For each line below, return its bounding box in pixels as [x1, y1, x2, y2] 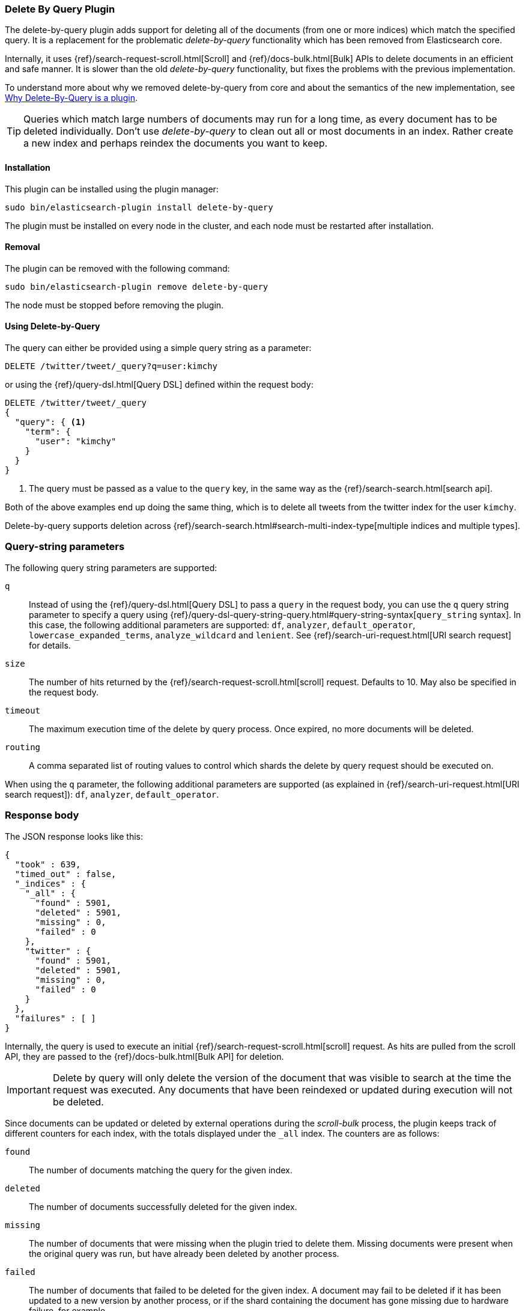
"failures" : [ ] [14, 1013, 96, 1023]
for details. [29, 640, 71, 650]
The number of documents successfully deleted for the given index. [29, 1201, 297, 1212]
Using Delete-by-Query [5, 321, 100, 332]
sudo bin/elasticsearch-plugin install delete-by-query [5, 202, 273, 212]
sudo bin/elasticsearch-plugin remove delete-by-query [5, 281, 269, 292]
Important [7, 1083, 50, 1096]
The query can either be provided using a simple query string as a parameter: [5, 343, 312, 353]
